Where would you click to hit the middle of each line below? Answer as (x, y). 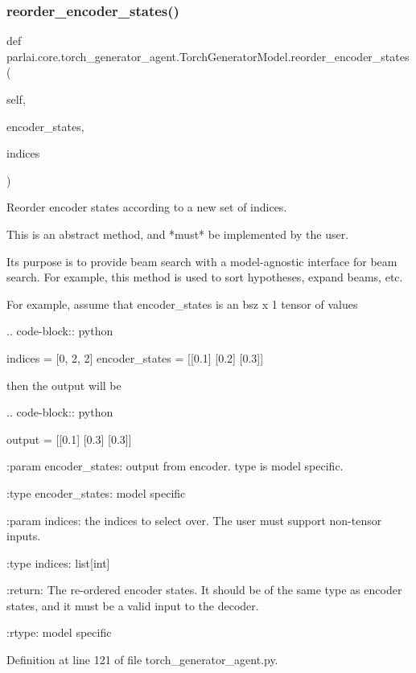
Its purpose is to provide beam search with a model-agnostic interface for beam (202, 261)
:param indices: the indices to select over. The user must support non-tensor (194, 520)
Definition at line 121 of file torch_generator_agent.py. (142, 660)
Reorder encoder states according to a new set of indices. (147, 207)
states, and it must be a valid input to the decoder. (133, 605)
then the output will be (64, 385)
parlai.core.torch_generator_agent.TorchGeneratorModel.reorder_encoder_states (208, 56)
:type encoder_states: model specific (96, 492)
